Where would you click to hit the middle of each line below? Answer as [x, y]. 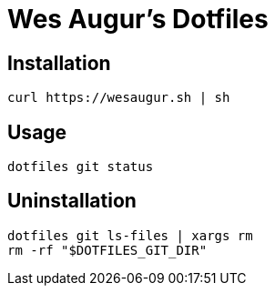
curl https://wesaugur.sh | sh [119, 98]
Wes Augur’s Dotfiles [138, 19]
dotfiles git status [81, 167]
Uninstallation [72, 201]
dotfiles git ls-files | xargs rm [130, 235]
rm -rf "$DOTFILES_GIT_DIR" [107, 250]
